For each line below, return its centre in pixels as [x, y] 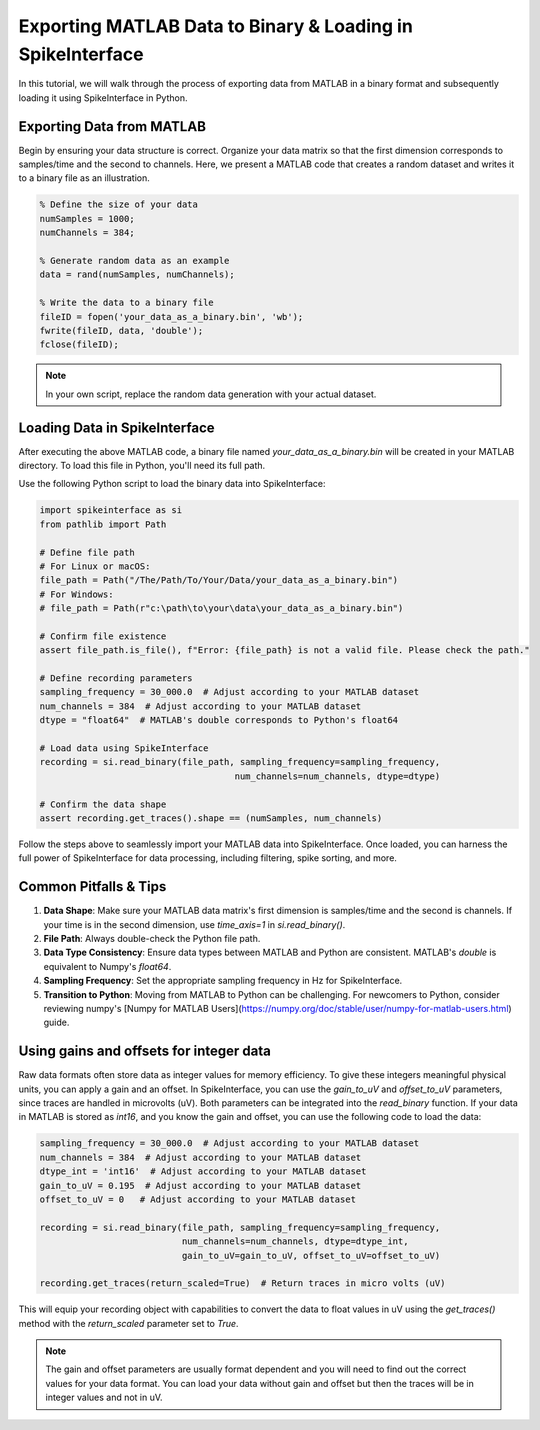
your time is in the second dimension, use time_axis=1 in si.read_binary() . [194, 924]
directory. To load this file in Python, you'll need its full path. [142, 465]
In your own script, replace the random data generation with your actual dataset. [211, 394]
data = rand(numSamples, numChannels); [137, 274]
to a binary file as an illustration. [84, 178]
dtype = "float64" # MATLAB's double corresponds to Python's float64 [219, 720]
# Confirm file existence [103, 636]
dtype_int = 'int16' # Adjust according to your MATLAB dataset [203, 1171]
